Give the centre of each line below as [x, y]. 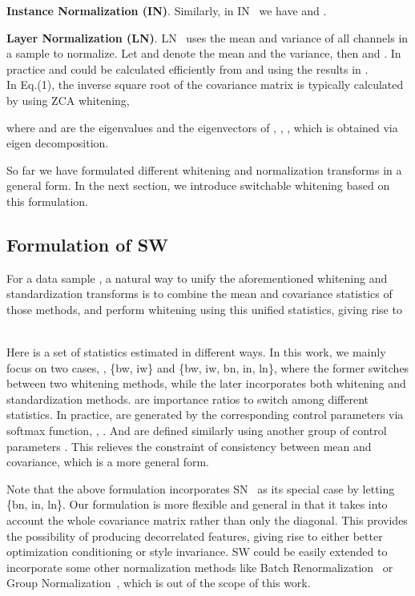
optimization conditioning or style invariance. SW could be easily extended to [197, 552]
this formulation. [48, 201]
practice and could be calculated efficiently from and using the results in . [187, 68]
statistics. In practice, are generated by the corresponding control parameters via [205, 415]
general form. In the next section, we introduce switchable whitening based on [198, 185]
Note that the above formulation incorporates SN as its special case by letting [201, 488]
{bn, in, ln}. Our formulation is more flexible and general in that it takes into [197, 504]
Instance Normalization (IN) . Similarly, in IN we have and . [167, 10]
